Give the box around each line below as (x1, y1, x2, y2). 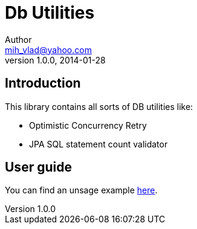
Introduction (5, 76, 81, 91)
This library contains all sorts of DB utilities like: (5, 101, 193, 112)
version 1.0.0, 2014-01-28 (5, 54, 106, 65)
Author (5, 34, 32, 45)
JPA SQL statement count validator (29, 138, 168, 149)
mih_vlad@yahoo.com (5, 44, 92, 55)
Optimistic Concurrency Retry (29, 120, 147, 131)
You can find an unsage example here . (5, 185, 158, 196)
